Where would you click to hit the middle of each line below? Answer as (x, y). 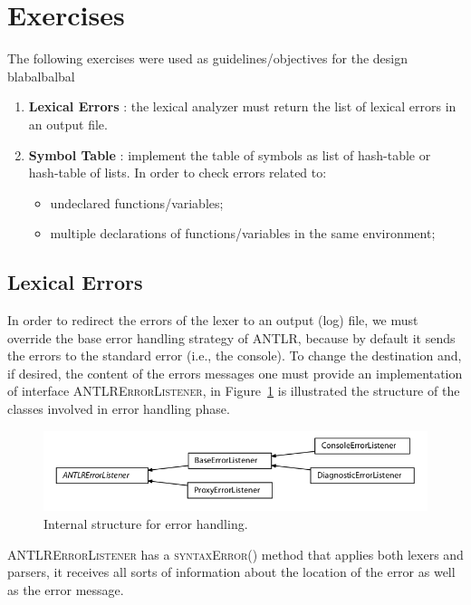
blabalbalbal (41, 76)
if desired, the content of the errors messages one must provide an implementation (235, 373)
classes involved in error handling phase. (119, 409)
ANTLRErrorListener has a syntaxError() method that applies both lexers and (235, 554)
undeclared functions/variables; (137, 202)
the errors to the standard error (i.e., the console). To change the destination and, (235, 355)
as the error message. (66, 589)
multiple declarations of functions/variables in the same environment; (243, 233)
